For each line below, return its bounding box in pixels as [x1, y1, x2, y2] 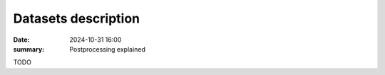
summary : [13, 45, 45, 53]
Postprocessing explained [69, 45, 146, 53]
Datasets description [13, 11, 140, 26]
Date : [13, 35, 30, 44]
